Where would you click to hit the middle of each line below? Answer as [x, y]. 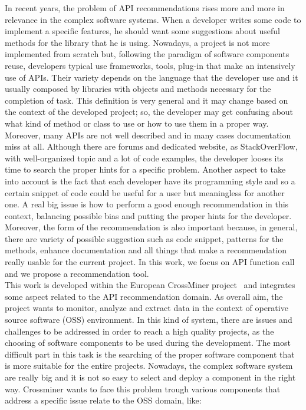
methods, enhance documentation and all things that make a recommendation [146, 250]
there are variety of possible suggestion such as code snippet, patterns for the [144, 238]
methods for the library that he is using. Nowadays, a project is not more [137, 42]
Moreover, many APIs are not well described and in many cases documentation [148, 135]
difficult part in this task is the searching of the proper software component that [150, 354]
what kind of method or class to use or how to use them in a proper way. [137, 123]
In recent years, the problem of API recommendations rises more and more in [145, 8]
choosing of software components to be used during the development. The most [148, 343]
